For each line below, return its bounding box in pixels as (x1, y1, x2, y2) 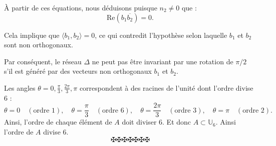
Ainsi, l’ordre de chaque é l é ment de (4, 117, 112, 127)
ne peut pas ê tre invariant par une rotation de (92, 56, 233, 66)
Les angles (4, 82, 36, 93)
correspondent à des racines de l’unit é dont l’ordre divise (79, 82, 253, 93)
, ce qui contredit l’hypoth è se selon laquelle (95, 29, 227, 40)
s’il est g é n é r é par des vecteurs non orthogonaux (4, 66, 152, 76)
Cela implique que (4, 29, 60, 40)
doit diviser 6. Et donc (122, 117, 191, 127)
